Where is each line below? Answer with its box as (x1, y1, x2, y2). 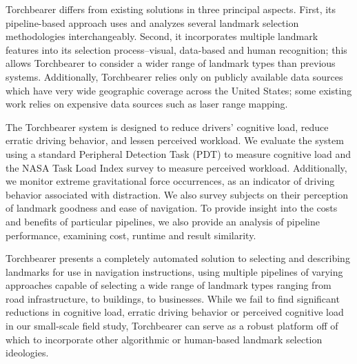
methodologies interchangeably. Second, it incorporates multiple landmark (6, 29, 318, 43)
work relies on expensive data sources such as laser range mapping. (6, 97, 288, 111)
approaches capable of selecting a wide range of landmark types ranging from (6, 278, 331, 292)
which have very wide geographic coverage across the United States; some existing (6, 83, 352, 97)
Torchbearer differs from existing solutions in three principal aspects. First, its (6, 2, 336, 16)
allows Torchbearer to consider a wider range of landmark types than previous (6, 56, 336, 70)
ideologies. (6, 345, 49, 360)
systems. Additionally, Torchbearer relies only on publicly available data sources (6, 69, 343, 83)
